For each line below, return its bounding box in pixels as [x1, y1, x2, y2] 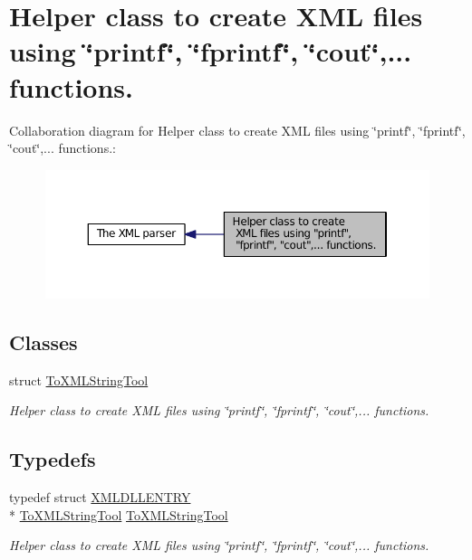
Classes [9, 327, 78, 356]
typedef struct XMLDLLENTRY [9, 487, 191, 506]
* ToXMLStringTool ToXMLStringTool [9, 505, 228, 524]
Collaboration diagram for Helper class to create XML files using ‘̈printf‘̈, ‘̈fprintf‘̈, [9, 120, 466, 139]
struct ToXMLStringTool [9, 370, 149, 389]
